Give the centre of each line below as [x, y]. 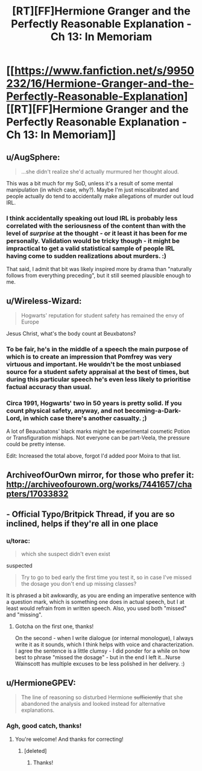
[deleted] [35, 750]
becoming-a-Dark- [153, 411]
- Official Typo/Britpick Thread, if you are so [90, 514]
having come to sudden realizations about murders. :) [87, 256]
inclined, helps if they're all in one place [82, 524]
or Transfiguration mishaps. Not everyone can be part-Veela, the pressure [98, 438]
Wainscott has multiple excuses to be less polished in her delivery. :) [100, 664]
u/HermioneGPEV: [41, 683]
